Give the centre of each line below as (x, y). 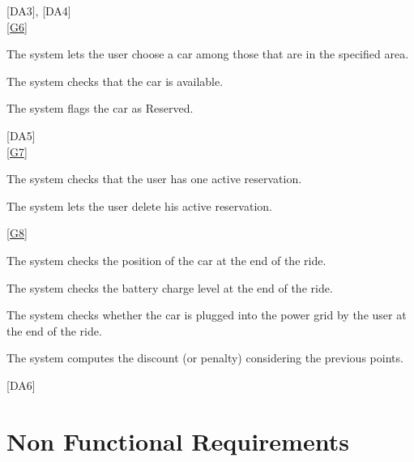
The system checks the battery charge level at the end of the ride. (170, 287)
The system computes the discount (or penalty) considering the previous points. (205, 358)
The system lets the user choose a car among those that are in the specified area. (208, 54)
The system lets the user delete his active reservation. (139, 205)
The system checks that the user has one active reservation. (154, 179)
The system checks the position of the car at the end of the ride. (166, 260)
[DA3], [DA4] (39, 11)
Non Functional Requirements (178, 441)
